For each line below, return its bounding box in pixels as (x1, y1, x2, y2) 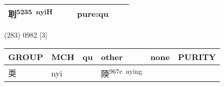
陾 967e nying (101, 66, 142, 80)
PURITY (177, 50, 216, 63)
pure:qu (77, 7, 109, 19)
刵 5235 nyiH (8, 7, 53, 20)
